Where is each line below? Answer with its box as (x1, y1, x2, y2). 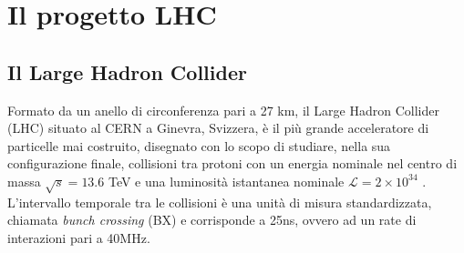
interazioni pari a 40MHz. (7, 228, 150, 247)
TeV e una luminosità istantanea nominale (108, 171, 345, 190)
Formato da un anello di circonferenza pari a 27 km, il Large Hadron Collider (7, 100, 439, 119)
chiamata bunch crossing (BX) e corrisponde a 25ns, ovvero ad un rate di (7, 210, 417, 229)
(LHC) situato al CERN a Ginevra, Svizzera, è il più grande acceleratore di (7, 118, 429, 137)
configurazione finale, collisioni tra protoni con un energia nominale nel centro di (7, 154, 458, 173)
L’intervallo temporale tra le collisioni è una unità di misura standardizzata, (7, 192, 432, 211)
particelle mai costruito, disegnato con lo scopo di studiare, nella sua (7, 136, 391, 155)
